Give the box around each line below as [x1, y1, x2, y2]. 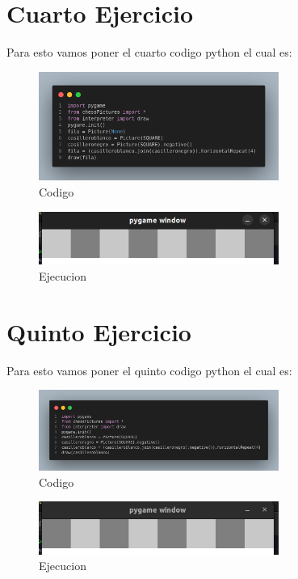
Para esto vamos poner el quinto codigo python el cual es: [6, 361, 292, 378]
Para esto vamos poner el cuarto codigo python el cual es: [6, 44, 292, 61]
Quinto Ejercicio [6, 315, 191, 348]
